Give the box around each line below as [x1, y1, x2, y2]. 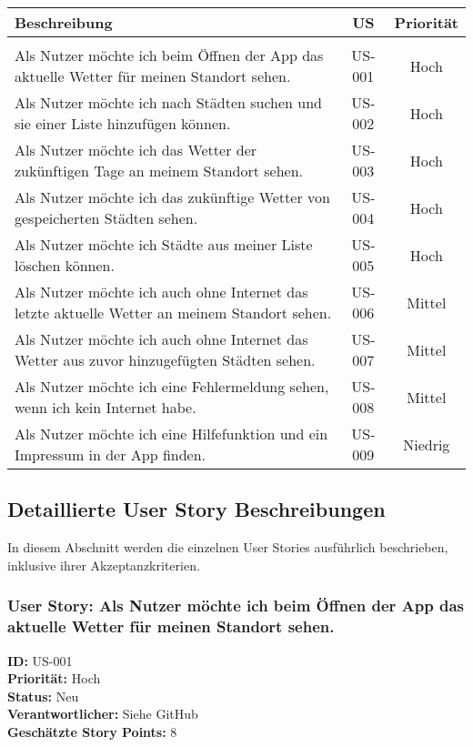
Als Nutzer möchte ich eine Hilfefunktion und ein [15, 423, 328, 444]
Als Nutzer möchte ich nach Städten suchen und [15, 92, 322, 113]
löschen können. [15, 255, 115, 276]
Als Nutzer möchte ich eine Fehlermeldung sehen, [15, 376, 329, 397]
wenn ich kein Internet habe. [15, 397, 196, 418]
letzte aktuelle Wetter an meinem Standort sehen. [15, 302, 332, 323]
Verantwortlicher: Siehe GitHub [7, 704, 198, 723]
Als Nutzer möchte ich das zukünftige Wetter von [15, 187, 330, 207]
